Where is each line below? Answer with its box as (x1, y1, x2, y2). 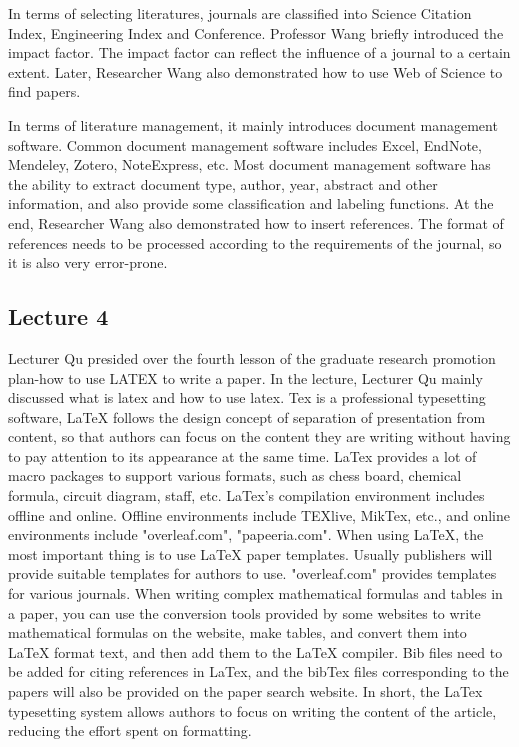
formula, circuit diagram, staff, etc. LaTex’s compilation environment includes (8, 485, 485, 506)
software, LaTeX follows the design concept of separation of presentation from (8, 406, 486, 427)
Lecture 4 (8, 301, 109, 332)
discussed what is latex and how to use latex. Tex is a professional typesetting (8, 387, 486, 408)
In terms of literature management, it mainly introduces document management (8, 114, 498, 135)
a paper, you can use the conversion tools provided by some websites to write (8, 602, 481, 623)
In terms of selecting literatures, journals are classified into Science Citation (8, 3, 472, 23)
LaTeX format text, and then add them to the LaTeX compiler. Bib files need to (8, 641, 503, 662)
